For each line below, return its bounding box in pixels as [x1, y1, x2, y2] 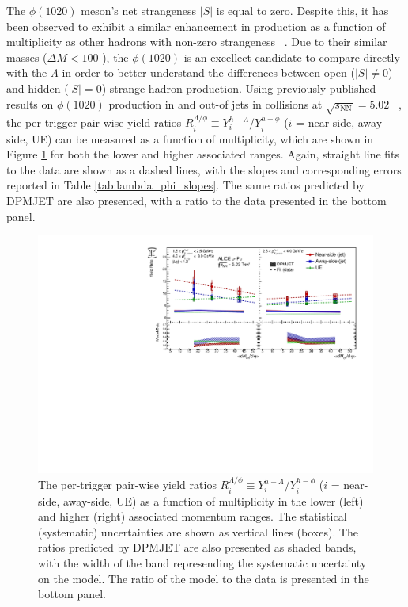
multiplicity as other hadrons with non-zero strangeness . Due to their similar [6, 33, 387, 50]
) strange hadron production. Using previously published [101, 79, 376, 96]
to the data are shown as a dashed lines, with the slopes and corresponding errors [6, 161, 402, 178]
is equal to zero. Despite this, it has [216, 2, 389, 18]
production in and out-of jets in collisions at [108, 95, 323, 112]
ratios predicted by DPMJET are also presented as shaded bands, [38, 539, 357, 555]
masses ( [6, 48, 47, 65]
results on [6, 95, 54, 112]
